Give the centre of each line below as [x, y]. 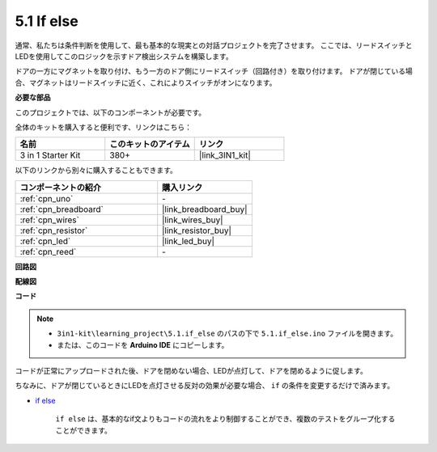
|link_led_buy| [188, 241]
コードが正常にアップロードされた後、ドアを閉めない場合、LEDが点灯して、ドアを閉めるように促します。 [191, 371]
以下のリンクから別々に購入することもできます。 [96, 171]
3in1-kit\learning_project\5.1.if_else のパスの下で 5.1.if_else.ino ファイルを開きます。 [227, 334]
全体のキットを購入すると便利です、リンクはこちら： [103, 127]
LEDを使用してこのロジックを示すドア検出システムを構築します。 [124, 56]
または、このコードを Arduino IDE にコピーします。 [143, 344]
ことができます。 [84, 430]
